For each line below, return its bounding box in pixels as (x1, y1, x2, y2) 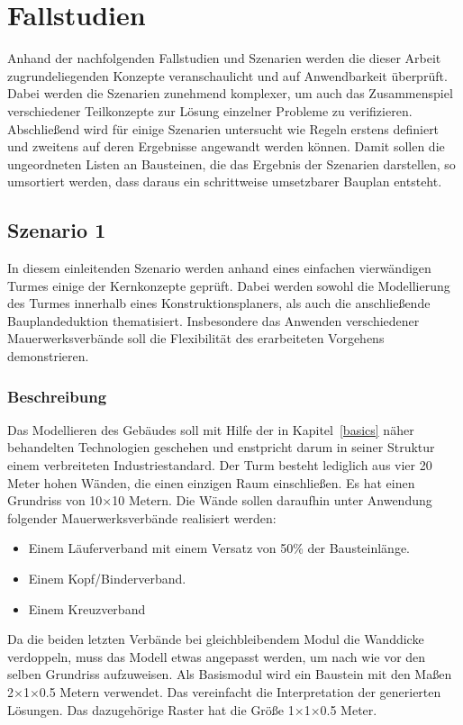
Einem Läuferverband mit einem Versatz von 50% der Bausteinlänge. (28, 539, 411, 557)
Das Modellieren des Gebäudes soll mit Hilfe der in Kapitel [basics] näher (7, 420, 414, 439)
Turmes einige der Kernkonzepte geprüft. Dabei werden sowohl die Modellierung (7, 276, 450, 295)
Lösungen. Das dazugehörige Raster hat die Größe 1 (7, 700, 295, 719)
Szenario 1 (7, 216, 106, 244)
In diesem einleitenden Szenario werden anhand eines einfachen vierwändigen (7, 258, 431, 277)
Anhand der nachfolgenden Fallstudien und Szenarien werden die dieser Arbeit (7, 49, 441, 68)
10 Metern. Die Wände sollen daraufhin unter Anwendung (112, 491, 432, 510)
